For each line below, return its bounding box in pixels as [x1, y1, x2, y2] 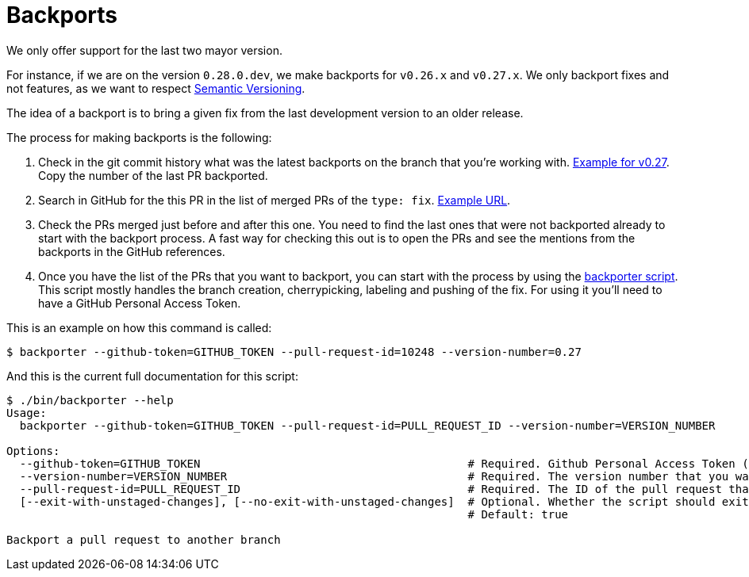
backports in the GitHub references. [38, 244, 225, 258]
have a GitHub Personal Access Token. [38, 296, 241, 310]
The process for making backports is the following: [6, 130, 272, 144]
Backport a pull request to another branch [6, 533, 281, 546]
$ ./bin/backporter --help [6, 393, 174, 407]
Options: [6, 444, 60, 457]
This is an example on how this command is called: [6, 320, 272, 334]
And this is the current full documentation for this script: [6, 369, 298, 383]
